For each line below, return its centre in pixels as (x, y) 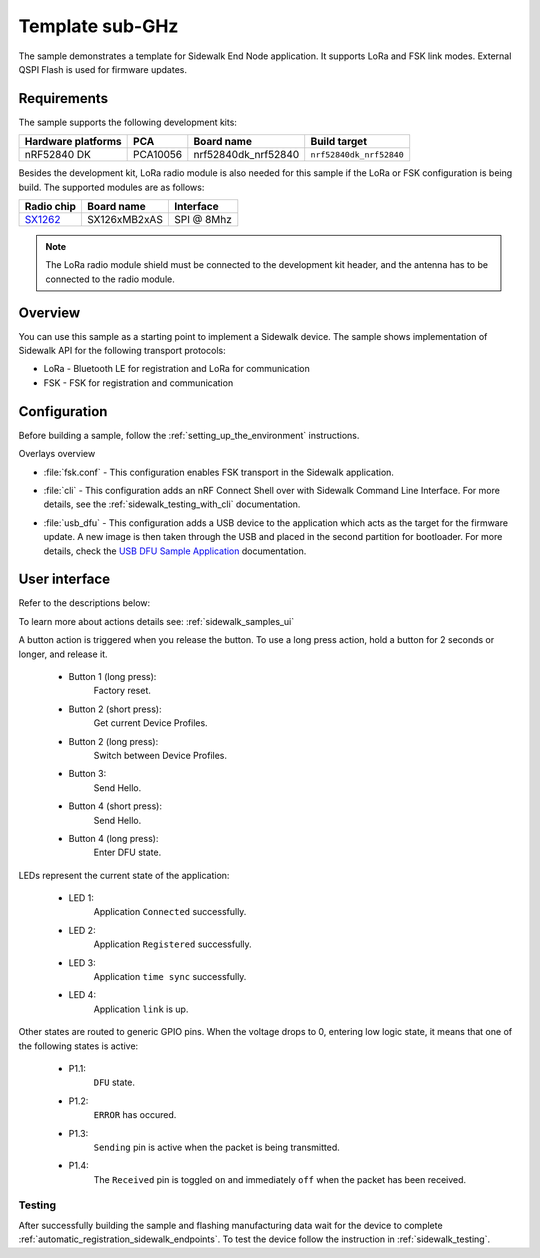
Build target (339, 142)
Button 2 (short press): (115, 709)
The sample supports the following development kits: (127, 122)
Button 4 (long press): (113, 838)
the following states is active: (78, 1046)
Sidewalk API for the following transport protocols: (122, 351)
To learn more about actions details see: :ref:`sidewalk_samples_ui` (156, 621)
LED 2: (82, 930)
